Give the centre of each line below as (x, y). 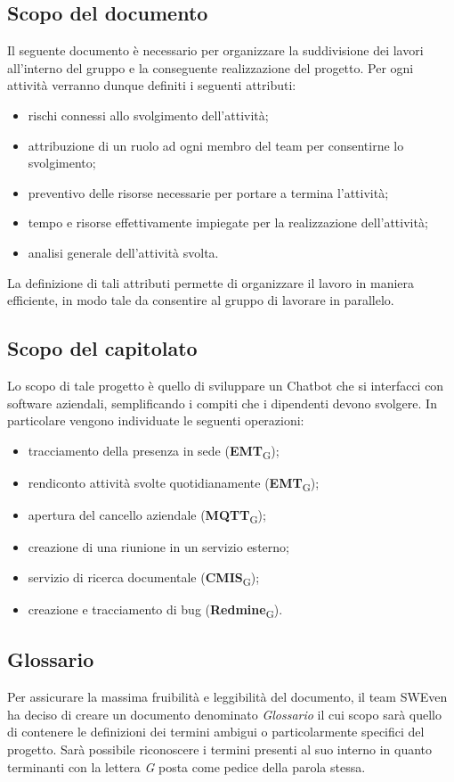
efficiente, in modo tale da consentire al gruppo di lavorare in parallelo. (201, 300)
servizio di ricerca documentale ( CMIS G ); (144, 578)
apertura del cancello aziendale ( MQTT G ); (147, 515)
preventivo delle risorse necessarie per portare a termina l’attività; (208, 192)
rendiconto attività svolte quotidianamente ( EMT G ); (174, 483)
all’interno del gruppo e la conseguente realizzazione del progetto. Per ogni (211, 67)
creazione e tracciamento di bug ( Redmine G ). (155, 610)
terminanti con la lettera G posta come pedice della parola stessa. (186, 766)
